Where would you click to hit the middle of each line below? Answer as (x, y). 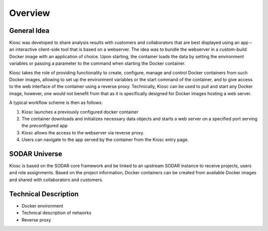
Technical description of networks (57, 213)
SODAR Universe (36, 154)
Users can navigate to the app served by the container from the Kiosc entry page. (105, 140)
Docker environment (42, 206)
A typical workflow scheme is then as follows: (56, 103)
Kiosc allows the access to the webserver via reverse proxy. (83, 132)
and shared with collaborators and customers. (56, 180)
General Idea (29, 31)
